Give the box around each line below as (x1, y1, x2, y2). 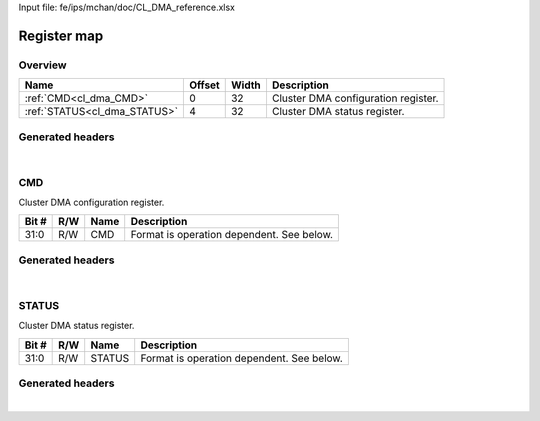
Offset (189, 78, 220, 92)
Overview (18, 58, 67, 72)
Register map (18, 27, 104, 44)
